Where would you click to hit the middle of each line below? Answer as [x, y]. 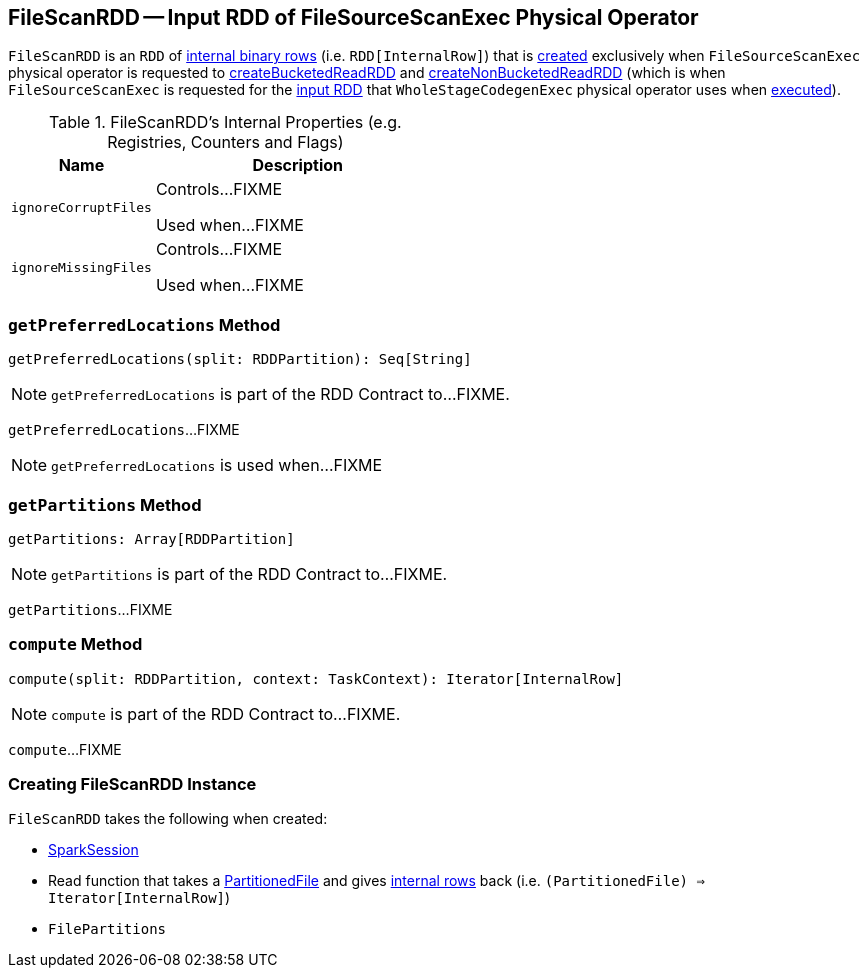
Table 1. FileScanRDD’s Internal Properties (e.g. [225, 122]
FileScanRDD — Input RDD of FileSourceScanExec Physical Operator [353, 17]
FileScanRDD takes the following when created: [168, 819]
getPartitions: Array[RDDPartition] [151, 538]
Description [297, 165]
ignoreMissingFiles [81, 267]
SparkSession [93, 850]
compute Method [75, 644]
